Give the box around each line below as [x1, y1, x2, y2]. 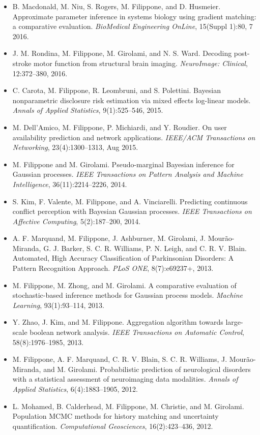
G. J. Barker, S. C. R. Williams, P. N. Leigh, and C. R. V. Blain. [43, 242, 247, 253]
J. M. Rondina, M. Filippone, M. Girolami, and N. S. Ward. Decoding [12, 48, 232, 58]
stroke [12, 57, 32, 68]
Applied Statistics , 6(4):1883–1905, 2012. [12, 384, 138, 394]
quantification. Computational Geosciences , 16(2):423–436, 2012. [12, 420, 213, 431]
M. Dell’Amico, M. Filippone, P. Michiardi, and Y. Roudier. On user [12, 121, 227, 132]
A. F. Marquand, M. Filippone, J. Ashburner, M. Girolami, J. [12, 233, 206, 243]
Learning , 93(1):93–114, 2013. [12, 299, 104, 310]
